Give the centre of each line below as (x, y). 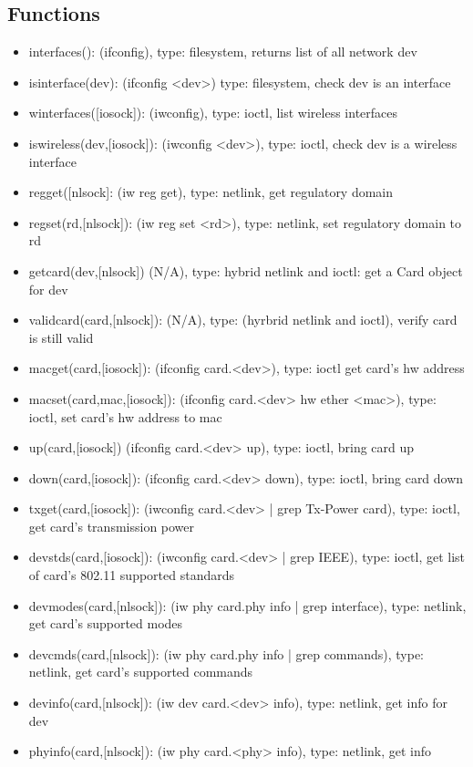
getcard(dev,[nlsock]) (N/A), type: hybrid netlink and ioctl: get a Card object (246, 270)
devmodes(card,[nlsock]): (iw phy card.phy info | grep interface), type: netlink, (247, 605)
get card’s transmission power (112, 526)
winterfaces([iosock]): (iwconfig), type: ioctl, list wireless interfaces (213, 113)
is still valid (61, 337)
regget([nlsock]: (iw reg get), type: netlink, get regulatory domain (211, 192)
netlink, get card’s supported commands (141, 672)
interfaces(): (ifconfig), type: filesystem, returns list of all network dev (223, 52)
